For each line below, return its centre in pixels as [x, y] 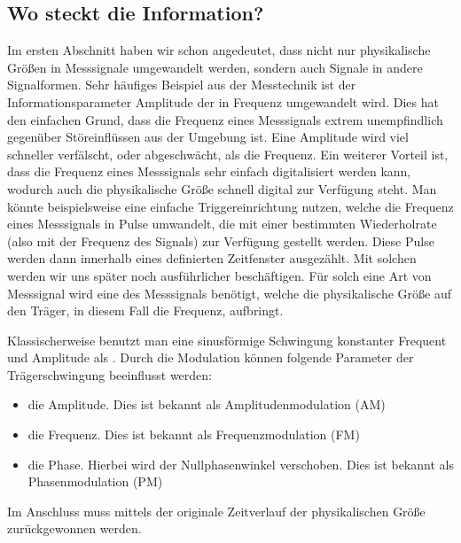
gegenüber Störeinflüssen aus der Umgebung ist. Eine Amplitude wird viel [208, 137]
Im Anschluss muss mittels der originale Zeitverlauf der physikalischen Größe [216, 511]
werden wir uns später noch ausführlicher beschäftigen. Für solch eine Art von [219, 275]
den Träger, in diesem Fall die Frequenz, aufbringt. [145, 310]
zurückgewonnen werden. [74, 528]
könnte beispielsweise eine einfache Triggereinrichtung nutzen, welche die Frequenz [230, 206]
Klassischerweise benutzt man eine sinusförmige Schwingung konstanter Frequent [227, 340]
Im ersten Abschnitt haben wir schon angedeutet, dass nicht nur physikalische [219, 50]
